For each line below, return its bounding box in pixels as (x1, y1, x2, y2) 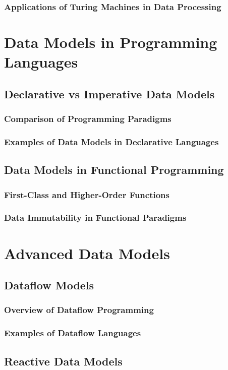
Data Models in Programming (4, 32, 217, 52)
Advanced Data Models (4, 242, 170, 263)
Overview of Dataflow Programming (4, 303, 154, 316)
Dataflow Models (4, 277, 94, 293)
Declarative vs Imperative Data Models (4, 86, 215, 101)
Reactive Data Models (4, 353, 123, 368)
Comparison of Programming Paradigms (4, 112, 172, 125)
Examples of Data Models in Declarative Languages (4, 135, 219, 148)
